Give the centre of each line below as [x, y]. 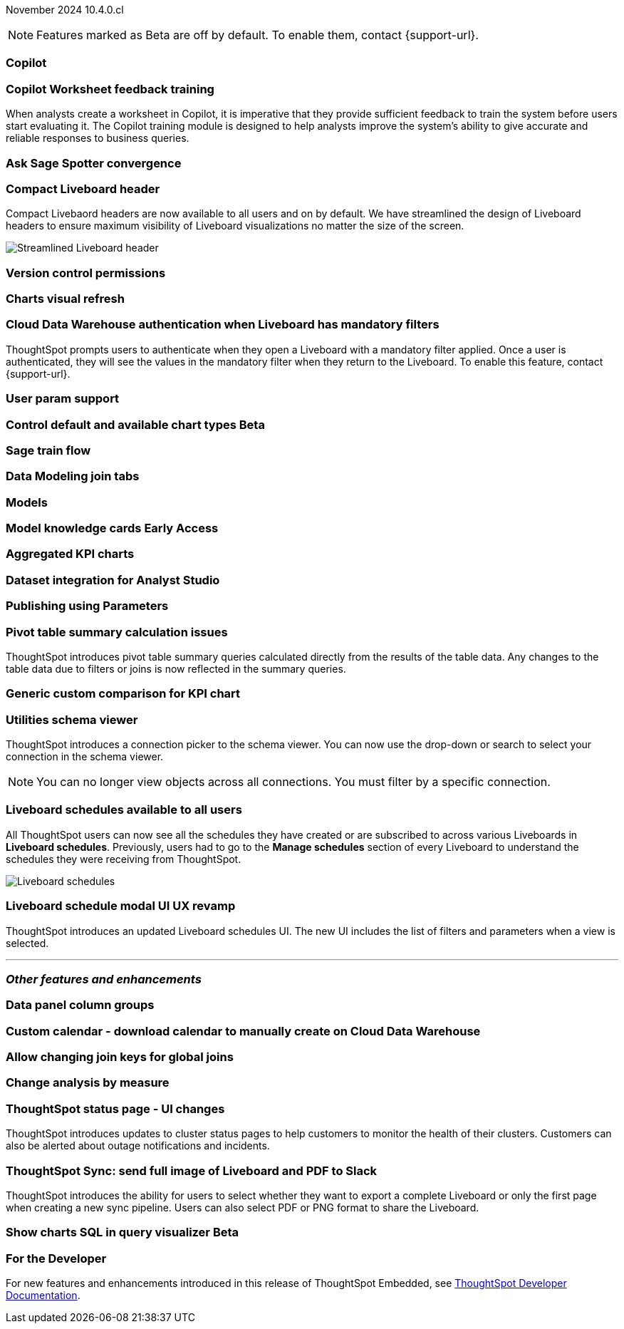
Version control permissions [86, 273]
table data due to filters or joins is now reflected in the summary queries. [176, 668]
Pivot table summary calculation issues [117, 632]
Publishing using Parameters [87, 606]
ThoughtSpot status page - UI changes [115, 1108]
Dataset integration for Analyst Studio [113, 580]
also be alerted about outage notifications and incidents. [138, 1146]
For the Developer [56, 1258]
